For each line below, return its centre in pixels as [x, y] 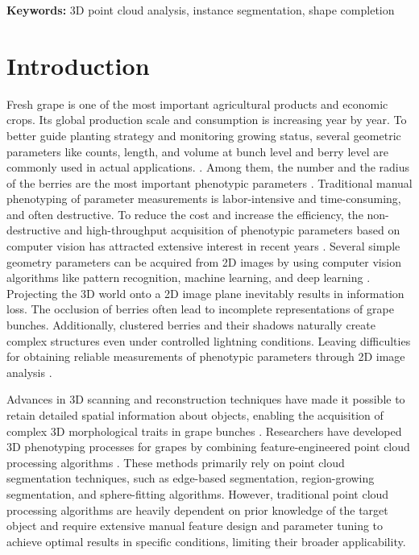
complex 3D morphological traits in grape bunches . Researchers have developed [204, 431]
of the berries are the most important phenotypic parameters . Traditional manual [209, 182]
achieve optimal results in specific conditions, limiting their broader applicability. [206, 541]
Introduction [78, 65]
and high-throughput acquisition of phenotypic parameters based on [232, 230]
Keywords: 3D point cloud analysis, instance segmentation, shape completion [201, 10]
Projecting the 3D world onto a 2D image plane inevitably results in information [205, 293]
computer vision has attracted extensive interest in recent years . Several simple [203, 246]
